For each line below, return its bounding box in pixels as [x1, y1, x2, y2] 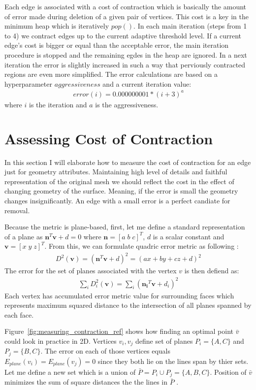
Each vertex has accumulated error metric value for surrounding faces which [4, 290, 234, 300]
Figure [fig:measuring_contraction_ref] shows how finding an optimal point [4, 326, 233, 336]
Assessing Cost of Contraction [4, 128, 213, 148]
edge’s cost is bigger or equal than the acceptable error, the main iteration [4, 40, 229, 50]
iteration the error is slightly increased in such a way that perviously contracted [4, 59, 246, 69]
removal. [4, 205, 30, 215]
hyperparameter [4, 78, 52, 89]
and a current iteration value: [102, 78, 192, 89]
